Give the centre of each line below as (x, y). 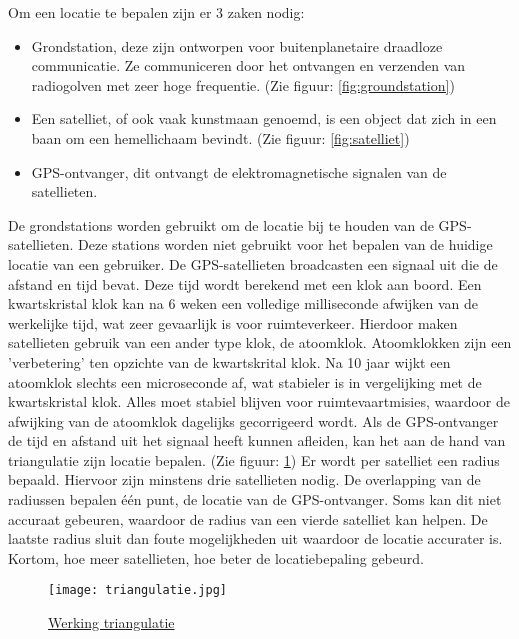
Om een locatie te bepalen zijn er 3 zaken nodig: (156, 12)
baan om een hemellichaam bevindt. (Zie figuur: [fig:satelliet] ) (220, 137)
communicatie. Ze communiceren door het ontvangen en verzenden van (248, 65)
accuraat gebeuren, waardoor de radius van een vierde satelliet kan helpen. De (248, 518)
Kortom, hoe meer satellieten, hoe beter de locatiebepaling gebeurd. (216, 557)
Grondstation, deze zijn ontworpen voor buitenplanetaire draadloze (237, 45)
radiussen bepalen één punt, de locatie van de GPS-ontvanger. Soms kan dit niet (255, 499)
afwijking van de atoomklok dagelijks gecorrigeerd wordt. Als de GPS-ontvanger (253, 420)
